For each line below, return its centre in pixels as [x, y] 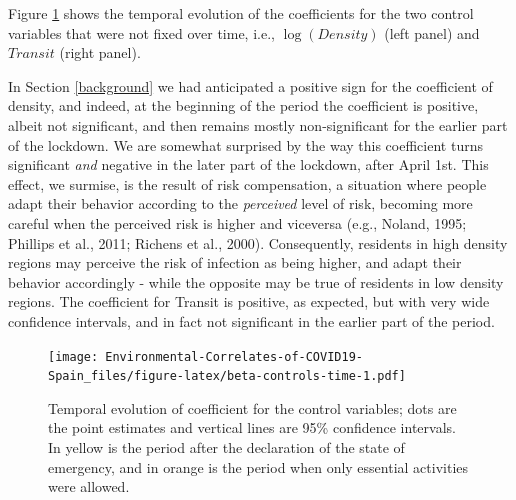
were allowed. [89, 486]
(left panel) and [432, 32]
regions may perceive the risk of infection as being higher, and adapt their [235, 262]
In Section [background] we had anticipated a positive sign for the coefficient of [250, 85]
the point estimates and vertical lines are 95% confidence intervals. [252, 427]
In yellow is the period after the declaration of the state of [226, 447]
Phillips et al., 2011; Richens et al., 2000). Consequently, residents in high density [258, 242]
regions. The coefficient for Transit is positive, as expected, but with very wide [249, 301]
